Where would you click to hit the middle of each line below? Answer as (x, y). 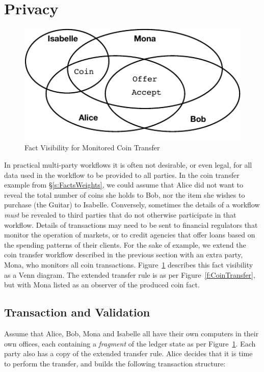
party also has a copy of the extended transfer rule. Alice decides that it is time (128, 353)
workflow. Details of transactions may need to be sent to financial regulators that (131, 224)
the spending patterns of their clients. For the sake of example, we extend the (125, 244)
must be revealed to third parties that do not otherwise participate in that (120, 214)
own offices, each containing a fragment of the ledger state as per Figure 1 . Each (130, 343)
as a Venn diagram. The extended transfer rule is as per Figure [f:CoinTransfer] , (130, 274)
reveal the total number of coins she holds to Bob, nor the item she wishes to (125, 194)
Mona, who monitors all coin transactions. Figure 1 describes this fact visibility (129, 264)
